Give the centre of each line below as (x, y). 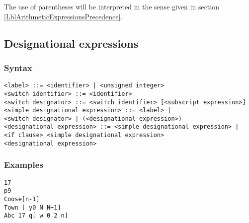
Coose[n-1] (22, 199)
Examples (24, 165)
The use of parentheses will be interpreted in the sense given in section (112, 6)
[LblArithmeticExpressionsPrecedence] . (63, 16)
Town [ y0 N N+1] (33, 207)
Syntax (18, 67)
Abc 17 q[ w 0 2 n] (36, 216)
